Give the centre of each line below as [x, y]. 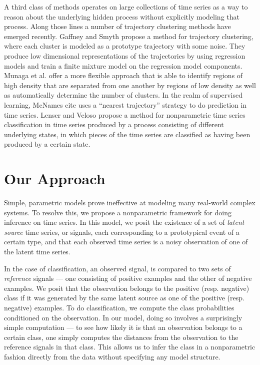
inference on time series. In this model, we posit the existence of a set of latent [124, 222]
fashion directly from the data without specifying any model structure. [112, 356]
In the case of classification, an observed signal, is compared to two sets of [117, 268]
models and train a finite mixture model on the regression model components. [123, 65]
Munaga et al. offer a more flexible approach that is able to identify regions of [123, 75]
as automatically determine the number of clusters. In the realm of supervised [123, 95]
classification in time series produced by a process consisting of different [114, 124]
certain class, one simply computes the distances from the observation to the [121, 337]
